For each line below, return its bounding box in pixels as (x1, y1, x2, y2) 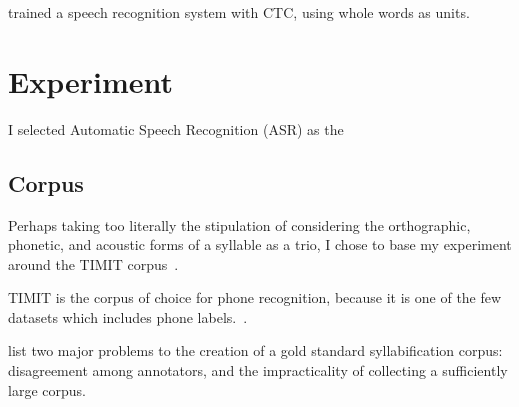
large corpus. (8, 379, 86, 400)
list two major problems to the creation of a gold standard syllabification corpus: (8, 340, 503, 361)
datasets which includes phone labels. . (8, 306, 248, 327)
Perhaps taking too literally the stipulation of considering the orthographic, (8, 214, 471, 235)
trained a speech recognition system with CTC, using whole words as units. (8, 2, 470, 22)
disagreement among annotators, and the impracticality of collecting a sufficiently (8, 360, 508, 381)
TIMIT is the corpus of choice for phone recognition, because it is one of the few (8, 287, 502, 308)
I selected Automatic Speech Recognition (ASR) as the (8, 118, 344, 139)
